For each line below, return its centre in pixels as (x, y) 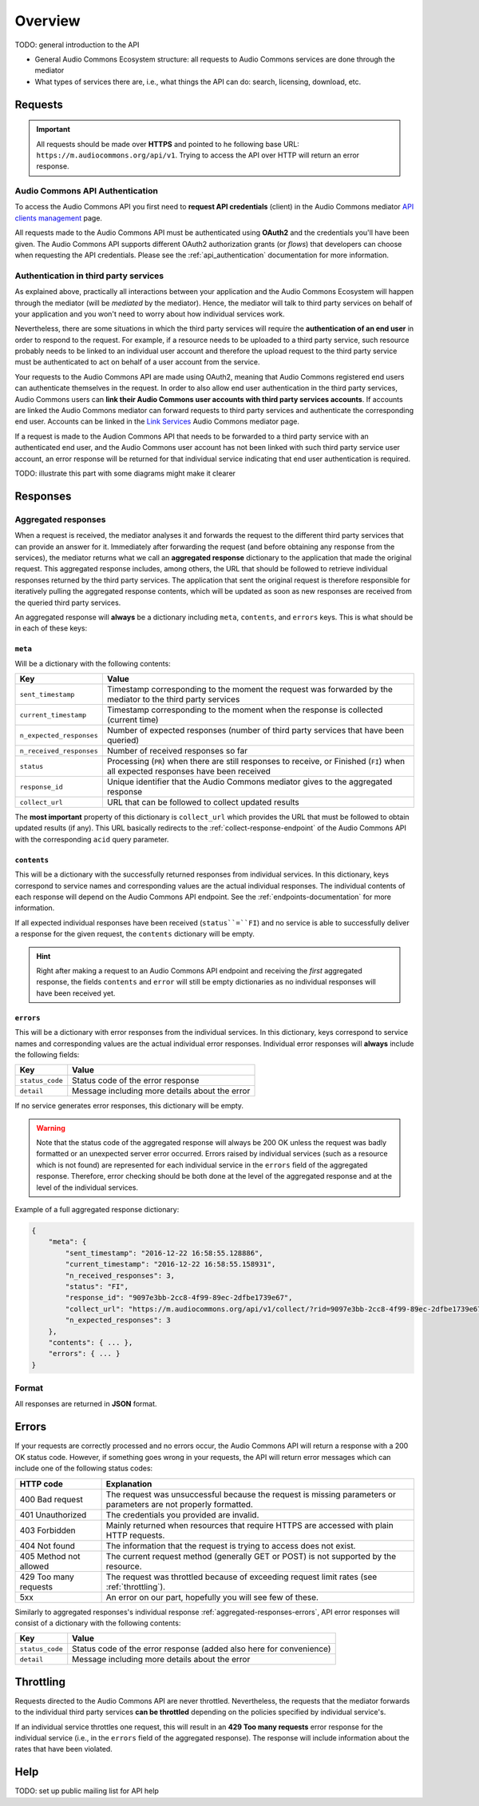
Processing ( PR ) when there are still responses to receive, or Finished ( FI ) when (256, 762)
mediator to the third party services (173, 699)
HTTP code (42, 1484)
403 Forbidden (48, 1530)
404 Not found (48, 1545)
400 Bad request (51, 1499)
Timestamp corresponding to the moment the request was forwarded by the (249, 690)
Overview (48, 21)
